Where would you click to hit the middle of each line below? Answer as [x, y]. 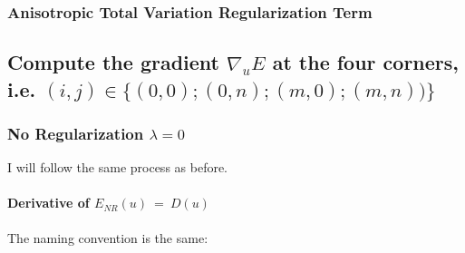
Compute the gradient [113, 62]
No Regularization [76, 133]
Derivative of [48, 203]
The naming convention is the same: [108, 237]
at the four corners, [366, 62]
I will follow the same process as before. [118, 167]
